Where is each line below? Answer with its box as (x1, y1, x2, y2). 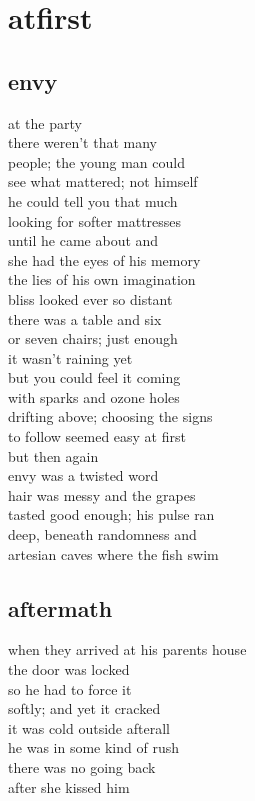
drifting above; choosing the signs (8, 406, 213, 427)
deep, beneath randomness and (8, 524, 197, 545)
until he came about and (8, 230, 159, 251)
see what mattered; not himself (8, 171, 198, 192)
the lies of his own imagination (8, 269, 196, 290)
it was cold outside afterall (8, 717, 170, 738)
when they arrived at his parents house (8, 639, 247, 660)
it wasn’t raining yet (8, 347, 133, 368)
